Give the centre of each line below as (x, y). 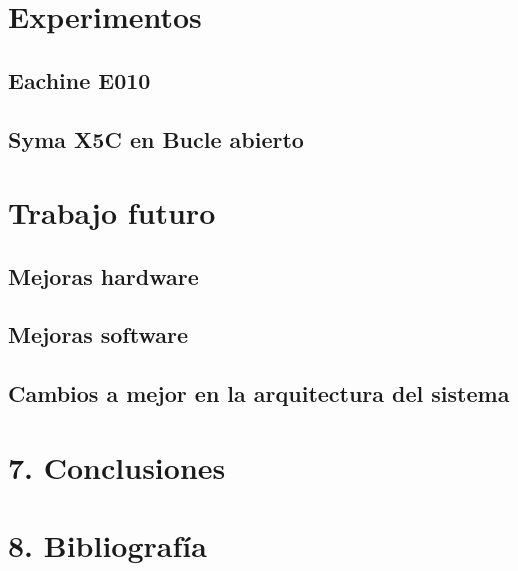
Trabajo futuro (112, 212)
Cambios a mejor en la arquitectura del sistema (259, 393)
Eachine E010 (79, 79)
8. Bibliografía (107, 545)
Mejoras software (98, 334)
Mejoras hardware (103, 275)
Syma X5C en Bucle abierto (156, 138)
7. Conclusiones (117, 466)
